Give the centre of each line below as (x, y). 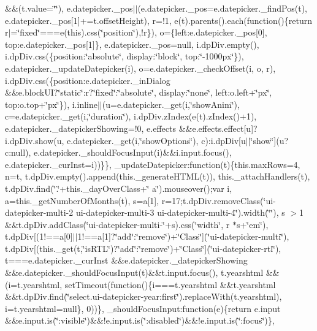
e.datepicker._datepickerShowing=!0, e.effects (90, 128)
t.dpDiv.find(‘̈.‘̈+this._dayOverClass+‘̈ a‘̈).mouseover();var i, (119, 188)
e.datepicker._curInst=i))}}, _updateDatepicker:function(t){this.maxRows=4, (153, 164)
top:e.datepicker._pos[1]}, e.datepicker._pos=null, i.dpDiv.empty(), (132, 44)
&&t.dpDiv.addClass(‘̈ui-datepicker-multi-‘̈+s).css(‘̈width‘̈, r (117, 224)
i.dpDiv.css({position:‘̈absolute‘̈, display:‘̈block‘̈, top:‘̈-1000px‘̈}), (124, 56)
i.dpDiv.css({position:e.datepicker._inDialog (88, 80)
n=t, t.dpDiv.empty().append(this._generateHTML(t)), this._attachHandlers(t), (158, 176)
